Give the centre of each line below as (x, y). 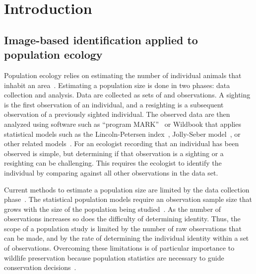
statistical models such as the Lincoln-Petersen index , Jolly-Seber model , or (122, 134)
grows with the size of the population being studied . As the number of (113, 209)
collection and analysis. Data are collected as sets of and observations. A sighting (127, 95)
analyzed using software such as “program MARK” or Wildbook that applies (123, 124)
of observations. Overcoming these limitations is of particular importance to (119, 248)
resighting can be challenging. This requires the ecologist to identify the (113, 163)
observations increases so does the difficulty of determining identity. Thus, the (122, 219)
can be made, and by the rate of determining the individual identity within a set (127, 238)
